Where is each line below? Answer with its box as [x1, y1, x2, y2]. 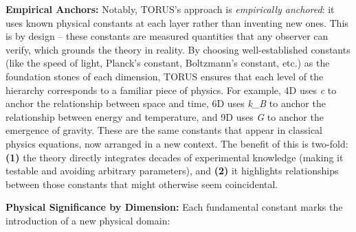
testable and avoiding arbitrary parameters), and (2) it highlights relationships [5, 163, 339, 178]
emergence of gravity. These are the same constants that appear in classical [5, 123, 322, 137]
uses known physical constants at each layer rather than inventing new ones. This [5, 15, 348, 30]
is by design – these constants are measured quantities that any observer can [5, 29, 329, 43]
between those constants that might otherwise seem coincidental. [5, 176, 278, 191]
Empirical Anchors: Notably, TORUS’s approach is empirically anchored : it [5, 2, 335, 16]
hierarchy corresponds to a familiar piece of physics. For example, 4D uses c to [5, 82, 337, 97]
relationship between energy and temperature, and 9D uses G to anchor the [5, 109, 324, 124]
